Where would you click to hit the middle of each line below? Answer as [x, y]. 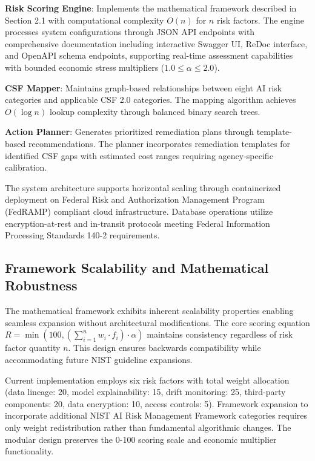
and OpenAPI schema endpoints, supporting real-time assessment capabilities [149, 55]
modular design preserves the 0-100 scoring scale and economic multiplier [141, 439]
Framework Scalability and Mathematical [137, 268]
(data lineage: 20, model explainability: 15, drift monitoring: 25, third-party [145, 392]
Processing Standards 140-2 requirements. [82, 235]
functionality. [29, 451]
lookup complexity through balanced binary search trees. [155, 111]
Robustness [41, 285]
